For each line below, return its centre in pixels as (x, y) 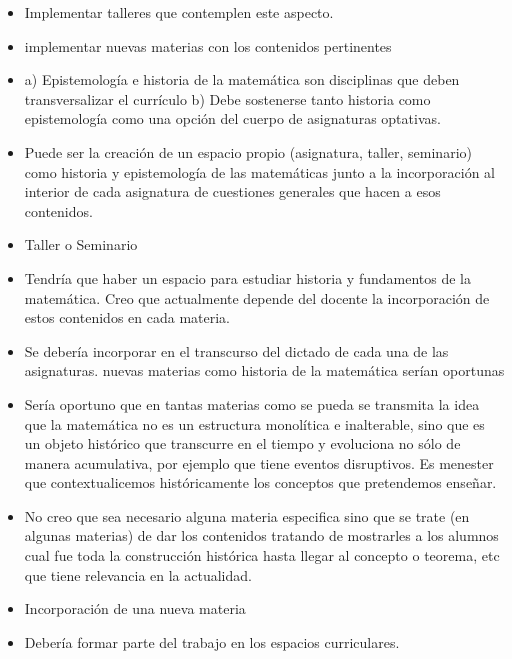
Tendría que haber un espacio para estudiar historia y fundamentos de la (248, 277)
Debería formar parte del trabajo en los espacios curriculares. (212, 641)
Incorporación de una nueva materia (135, 608)
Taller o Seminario (81, 244)
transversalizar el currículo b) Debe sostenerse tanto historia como (227, 98)
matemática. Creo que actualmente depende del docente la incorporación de (257, 297)
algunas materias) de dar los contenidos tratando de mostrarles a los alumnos (261, 535)
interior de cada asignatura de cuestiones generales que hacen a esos (232, 191)
